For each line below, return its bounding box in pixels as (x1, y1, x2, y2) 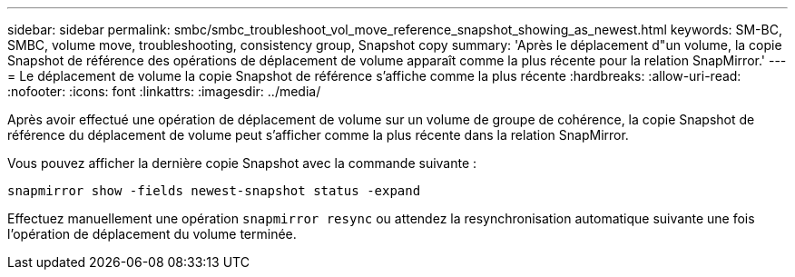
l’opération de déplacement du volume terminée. (7, 226, 297, 242)
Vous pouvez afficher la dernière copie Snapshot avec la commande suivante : (7, 155, 477, 171)
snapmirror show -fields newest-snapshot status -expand (7, 183, 421, 198)
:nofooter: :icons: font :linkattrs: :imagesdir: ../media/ (7, 84, 321, 99)
